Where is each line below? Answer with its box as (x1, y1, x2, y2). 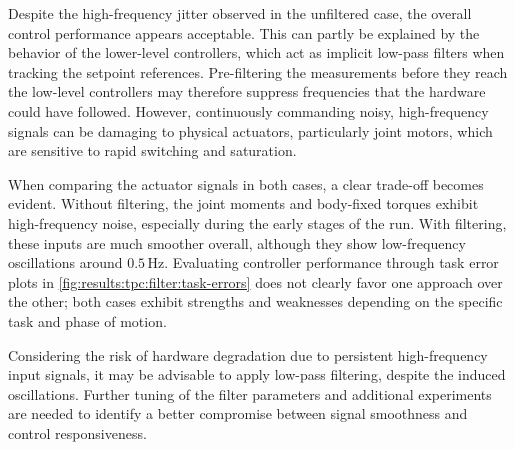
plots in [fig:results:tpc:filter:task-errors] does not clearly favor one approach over (8, 271, 503, 292)
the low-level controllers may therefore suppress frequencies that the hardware (8, 81, 486, 102)
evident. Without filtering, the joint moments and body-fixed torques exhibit (8, 193, 479, 214)
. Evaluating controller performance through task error (164, 252, 499, 273)
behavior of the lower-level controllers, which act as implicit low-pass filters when (8, 42, 505, 63)
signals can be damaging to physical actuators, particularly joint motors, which (8, 120, 493, 141)
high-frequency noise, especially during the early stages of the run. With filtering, (8, 212, 507, 233)
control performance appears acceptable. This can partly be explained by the (8, 22, 480, 43)
